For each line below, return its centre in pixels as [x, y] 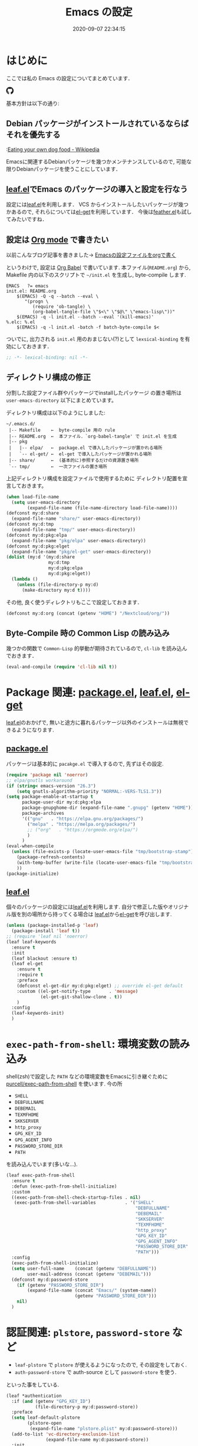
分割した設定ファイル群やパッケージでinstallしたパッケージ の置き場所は [94, 392]
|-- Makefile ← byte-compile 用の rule [62, 430]
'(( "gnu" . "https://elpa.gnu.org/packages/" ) [82, 819]
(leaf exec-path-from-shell [41, 1175]
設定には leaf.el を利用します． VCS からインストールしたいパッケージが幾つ [97, 205]
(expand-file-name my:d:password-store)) [97, 1440]
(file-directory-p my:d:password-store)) [87, 1407]
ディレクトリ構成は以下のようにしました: [56, 412]
